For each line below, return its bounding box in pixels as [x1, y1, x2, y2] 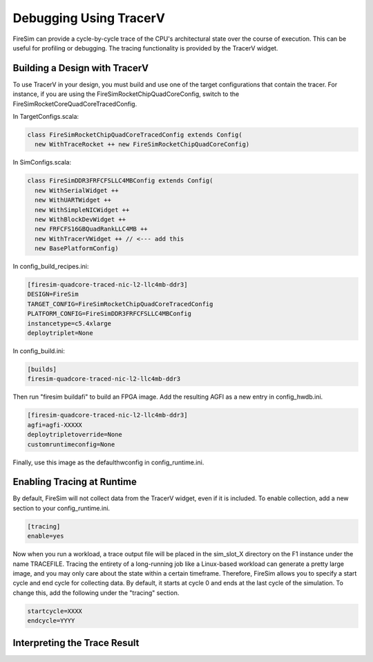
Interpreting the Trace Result [12, 636, 140, 649]
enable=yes [27, 532, 64, 540]
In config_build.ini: [12, 347, 65, 355]
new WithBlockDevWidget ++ [35, 215, 126, 223]
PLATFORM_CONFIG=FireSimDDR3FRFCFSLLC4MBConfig [27, 310, 191, 318]
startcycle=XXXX [27, 607, 83, 615]
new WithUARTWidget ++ [35, 196, 112, 204]
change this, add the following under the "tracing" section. [12, 588, 180, 597]
